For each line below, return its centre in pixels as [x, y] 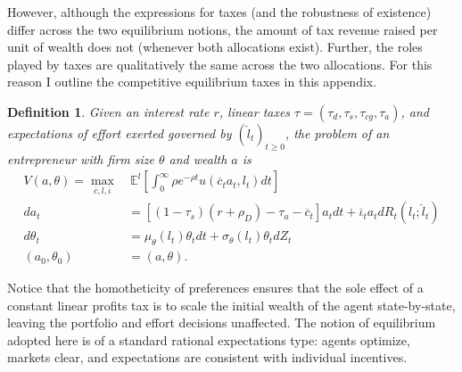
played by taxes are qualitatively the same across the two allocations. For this [220, 64]
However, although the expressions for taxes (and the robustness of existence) [219, 12]
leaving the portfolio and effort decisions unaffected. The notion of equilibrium [222, 322]
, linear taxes [255, 111]
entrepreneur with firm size [81, 158]
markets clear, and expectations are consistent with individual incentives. [207, 357]
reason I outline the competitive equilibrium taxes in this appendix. [192, 82]
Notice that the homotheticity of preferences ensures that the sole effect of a [215, 288]
